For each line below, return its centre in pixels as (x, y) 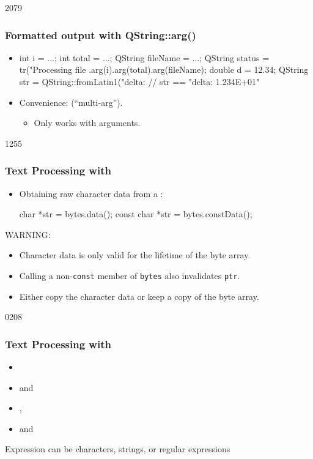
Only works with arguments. (87, 123)
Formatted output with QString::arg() (101, 35)
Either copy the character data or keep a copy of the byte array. (139, 296)
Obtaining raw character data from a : (91, 193)
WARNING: (28, 234)
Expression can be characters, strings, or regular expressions (118, 449)
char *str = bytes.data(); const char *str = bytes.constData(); (136, 214)
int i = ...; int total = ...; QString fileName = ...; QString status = (144, 57)
